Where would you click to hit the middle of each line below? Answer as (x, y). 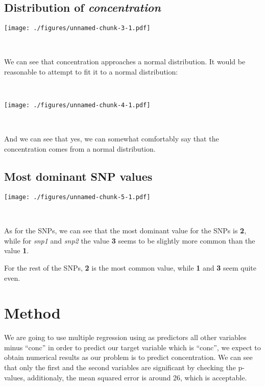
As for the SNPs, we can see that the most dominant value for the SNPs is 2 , (125, 231)
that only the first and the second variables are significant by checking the (120, 367)
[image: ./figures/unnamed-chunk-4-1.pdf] (77, 105)
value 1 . (17, 250)
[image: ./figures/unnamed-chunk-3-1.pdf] (77, 28)
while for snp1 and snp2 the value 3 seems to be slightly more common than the (130, 240)
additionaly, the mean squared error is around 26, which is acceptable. (137, 377)
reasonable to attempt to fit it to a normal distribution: (91, 72)
